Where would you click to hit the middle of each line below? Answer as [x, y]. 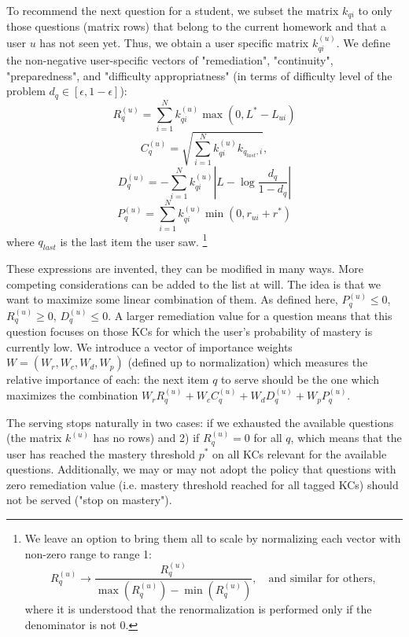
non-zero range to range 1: [88, 553]
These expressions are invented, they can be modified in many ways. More [185, 269]
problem [26, 91]
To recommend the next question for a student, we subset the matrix [173, 10]
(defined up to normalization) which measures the [248, 362]
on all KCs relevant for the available [300, 453]
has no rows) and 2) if [146, 438]
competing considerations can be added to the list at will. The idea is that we [193, 284]
